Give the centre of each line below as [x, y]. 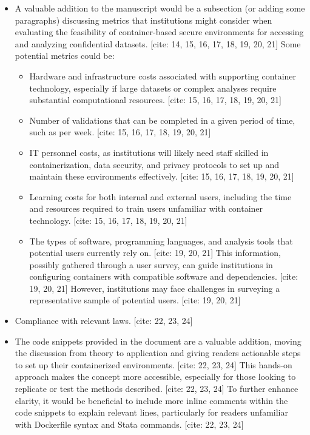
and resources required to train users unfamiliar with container [146, 208]
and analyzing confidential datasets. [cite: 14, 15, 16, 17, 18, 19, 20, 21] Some [158, 43]
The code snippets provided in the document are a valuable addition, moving [158, 341]
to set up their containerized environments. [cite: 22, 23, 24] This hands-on [153, 364]
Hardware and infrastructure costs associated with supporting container [163, 76]
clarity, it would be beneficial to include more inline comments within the [151, 400]
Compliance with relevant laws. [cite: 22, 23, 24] [104, 321]
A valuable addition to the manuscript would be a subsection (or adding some [160, 8]
